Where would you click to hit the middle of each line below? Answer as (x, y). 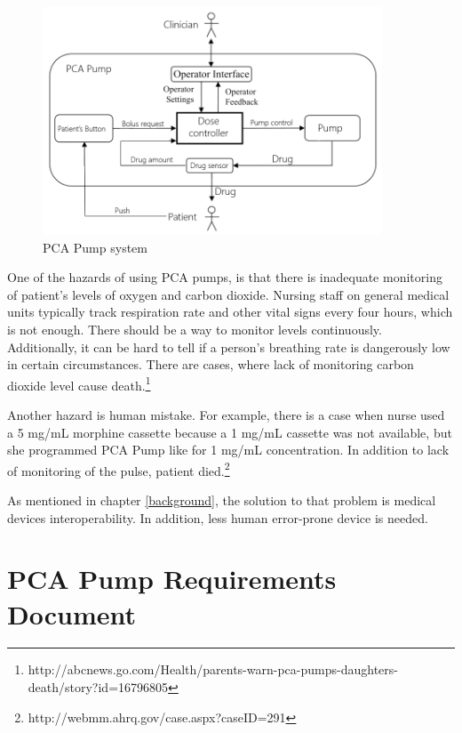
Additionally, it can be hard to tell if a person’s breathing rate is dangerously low (229, 346)
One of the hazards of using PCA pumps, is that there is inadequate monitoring (225, 277)
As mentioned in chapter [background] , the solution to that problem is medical (222, 499)
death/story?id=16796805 (98, 687)
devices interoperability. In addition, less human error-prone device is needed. (218, 517)
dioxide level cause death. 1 (79, 383)
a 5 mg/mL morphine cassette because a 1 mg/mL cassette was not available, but (230, 432)
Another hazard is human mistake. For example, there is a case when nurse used (226, 414)
